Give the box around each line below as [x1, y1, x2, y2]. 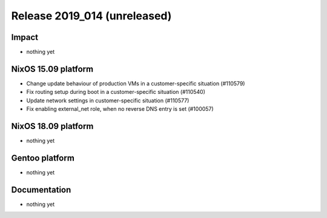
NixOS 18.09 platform [11, 121, 94, 131]
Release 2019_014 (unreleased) [11, 9, 172, 22]
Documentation [11, 185, 71, 195]
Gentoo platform [11, 153, 75, 163]
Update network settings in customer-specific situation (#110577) [26, 97, 190, 104]
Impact [11, 32, 39, 42]
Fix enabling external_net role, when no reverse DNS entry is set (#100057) [26, 105, 214, 113]
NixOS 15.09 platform [11, 64, 94, 74]
